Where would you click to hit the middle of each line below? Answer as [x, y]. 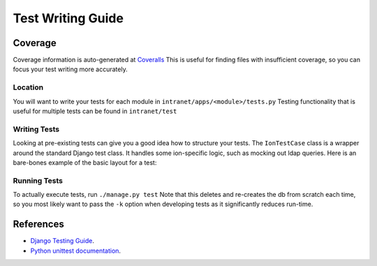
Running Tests [38, 180]
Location [28, 87]
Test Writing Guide [68, 18]
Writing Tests [36, 129]
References [38, 224]
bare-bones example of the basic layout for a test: [85, 162]
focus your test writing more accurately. [71, 69]
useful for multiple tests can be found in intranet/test [95, 111]
